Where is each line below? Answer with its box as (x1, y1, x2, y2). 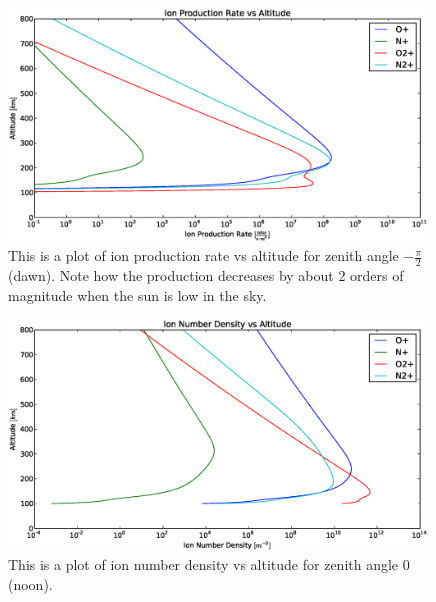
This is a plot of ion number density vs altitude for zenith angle (8, 554, 399, 575)
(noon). (8, 574, 53, 595)
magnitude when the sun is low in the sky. (8, 284, 267, 305)
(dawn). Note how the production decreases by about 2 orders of (8, 265, 404, 286)
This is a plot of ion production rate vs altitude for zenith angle (8, 245, 399, 266)
